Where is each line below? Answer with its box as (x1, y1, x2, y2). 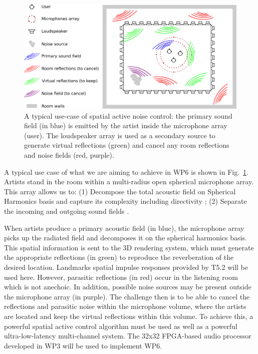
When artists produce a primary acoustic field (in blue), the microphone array (4, 222, 244, 233)
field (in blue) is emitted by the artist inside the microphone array (24, 120, 227, 131)
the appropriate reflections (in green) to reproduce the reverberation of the (4, 252, 234, 262)
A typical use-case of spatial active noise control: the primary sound (24, 110, 232, 121)
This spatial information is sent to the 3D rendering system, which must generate (4, 242, 254, 252)
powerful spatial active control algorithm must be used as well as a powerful (4, 320, 237, 331)
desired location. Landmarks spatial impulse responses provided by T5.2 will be (4, 262, 248, 272)
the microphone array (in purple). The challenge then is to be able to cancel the (4, 291, 250, 301)
